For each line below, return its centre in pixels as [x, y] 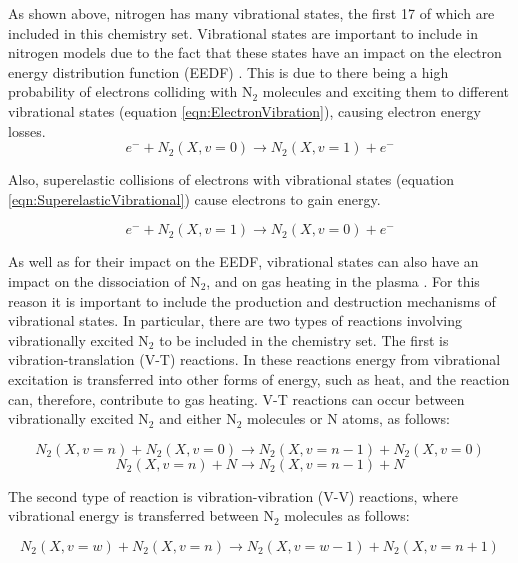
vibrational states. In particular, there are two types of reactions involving [235, 320]
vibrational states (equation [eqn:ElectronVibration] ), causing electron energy [244, 110]
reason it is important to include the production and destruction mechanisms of [252, 300]
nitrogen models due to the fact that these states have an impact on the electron [255, 52]
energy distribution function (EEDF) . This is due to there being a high [228, 71]
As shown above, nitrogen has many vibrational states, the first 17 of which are [251, 13]
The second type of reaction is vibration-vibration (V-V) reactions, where [233, 495]
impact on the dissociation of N [104, 280]
